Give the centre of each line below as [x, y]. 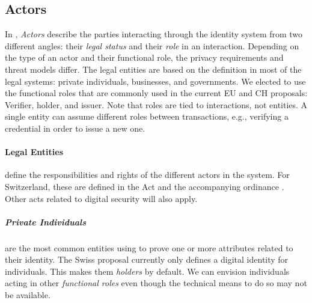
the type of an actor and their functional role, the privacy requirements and [144, 57]
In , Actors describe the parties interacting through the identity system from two [154, 34]
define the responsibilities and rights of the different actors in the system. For [147, 175]
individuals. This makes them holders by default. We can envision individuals [147, 271]
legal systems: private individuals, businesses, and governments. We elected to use [155, 81]
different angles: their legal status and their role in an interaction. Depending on [152, 45]
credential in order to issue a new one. [75, 128]
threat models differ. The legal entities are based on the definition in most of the [153, 69]
